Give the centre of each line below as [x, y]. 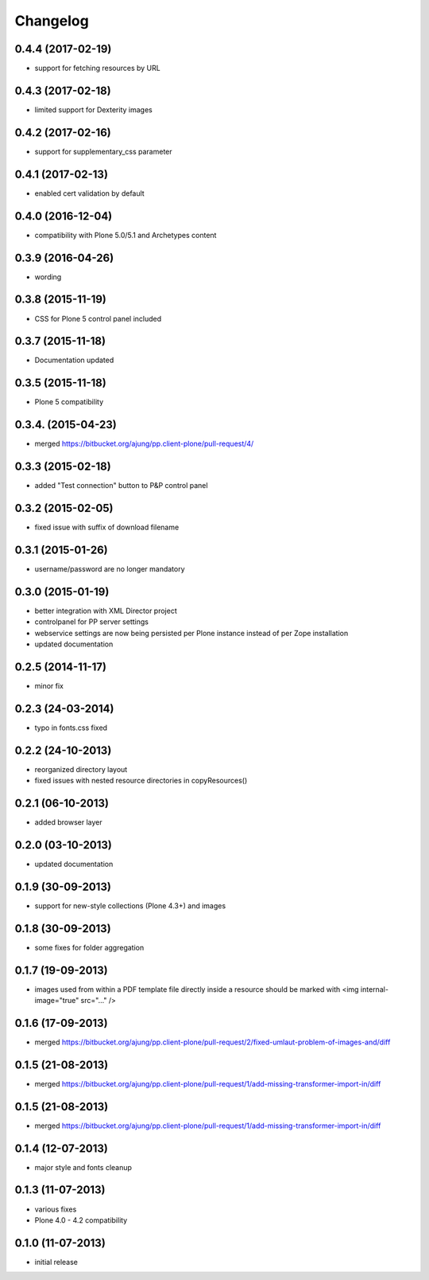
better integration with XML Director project [106, 611]
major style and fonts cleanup [83, 1167]
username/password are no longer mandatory [110, 568]
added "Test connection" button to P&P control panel [121, 486]
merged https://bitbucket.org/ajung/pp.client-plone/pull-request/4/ [144, 444]
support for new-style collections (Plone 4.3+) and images [130, 905]
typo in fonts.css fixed [71, 728]
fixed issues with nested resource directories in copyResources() [141, 781]
